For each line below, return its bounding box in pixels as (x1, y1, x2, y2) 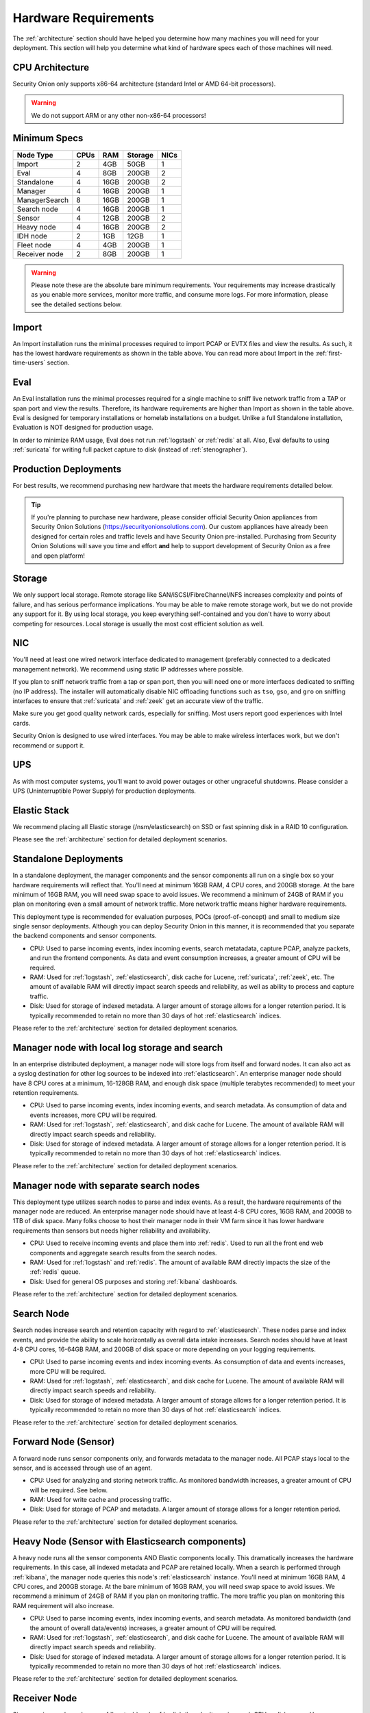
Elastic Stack (12, 804, 70, 816)
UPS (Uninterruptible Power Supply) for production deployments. (12, 787, 197, 795)
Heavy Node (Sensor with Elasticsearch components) (12, 1536, 247, 1547)
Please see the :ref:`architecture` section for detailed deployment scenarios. (12, 835, 227, 843)
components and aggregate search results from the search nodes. (29, 1248, 217, 1257)
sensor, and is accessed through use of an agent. (12, 1464, 153, 1472)
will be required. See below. (29, 1486, 108, 1494)
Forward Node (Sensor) (12, 1436, 115, 1448)
